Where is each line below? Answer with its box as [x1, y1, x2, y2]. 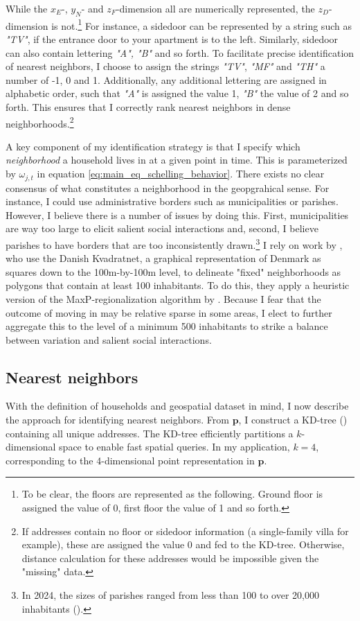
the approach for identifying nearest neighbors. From [6, 412, 229, 427]
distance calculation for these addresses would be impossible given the [21, 550, 319, 565]
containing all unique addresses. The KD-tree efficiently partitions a [6, 426, 294, 440]
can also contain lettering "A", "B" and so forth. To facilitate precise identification [6, 45, 354, 60]
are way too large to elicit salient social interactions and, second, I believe [6, 221, 318, 236]
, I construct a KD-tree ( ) [238, 412, 348, 427]
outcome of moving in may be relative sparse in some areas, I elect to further [6, 305, 332, 320]
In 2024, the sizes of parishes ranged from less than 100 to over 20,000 [21, 588, 319, 602]
